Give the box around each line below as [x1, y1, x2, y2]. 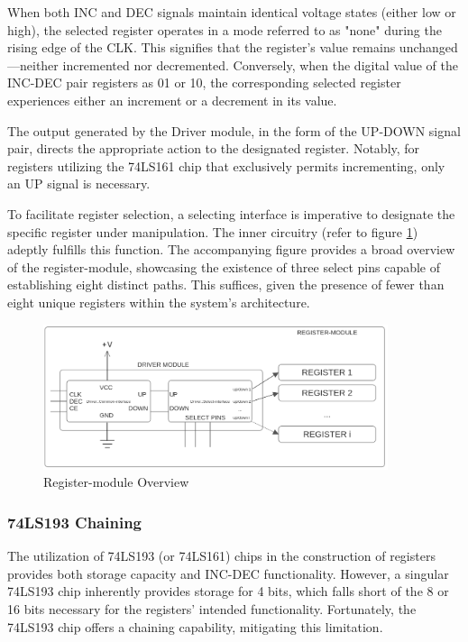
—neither [7, 55, 59, 74]
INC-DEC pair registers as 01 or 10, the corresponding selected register [7, 73, 401, 92]
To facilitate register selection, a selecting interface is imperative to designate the [7, 204, 455, 223]
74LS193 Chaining [7, 510, 142, 533]
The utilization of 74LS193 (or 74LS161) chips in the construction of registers [7, 546, 436, 565]
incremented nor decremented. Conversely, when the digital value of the [62, 55, 458, 74]
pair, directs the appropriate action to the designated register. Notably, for [7, 139, 420, 158]
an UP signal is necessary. [7, 174, 151, 193]
